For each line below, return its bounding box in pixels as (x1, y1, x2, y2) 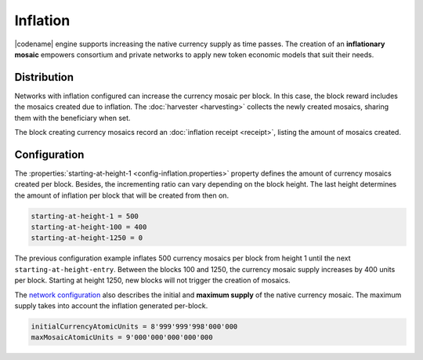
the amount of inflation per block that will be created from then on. (14, 191, 230, 200)
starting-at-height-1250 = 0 (31, 234, 143, 242)
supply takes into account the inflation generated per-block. (14, 301, 208, 311)
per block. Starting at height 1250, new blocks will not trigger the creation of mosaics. (14, 275, 291, 285)
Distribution (14, 71, 74, 84)
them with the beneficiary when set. (14, 113, 131, 122)
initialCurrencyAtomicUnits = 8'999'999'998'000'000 (31, 322, 238, 331)
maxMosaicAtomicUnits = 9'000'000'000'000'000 (31, 333, 213, 342)
